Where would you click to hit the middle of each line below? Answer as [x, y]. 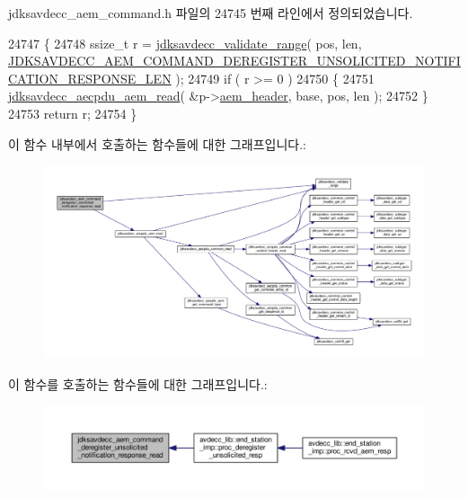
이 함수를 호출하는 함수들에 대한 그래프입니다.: [138, 383]
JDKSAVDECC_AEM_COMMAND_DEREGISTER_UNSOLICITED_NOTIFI [234, 61]
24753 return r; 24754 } [73, 113]
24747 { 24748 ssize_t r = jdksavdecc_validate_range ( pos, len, [185, 43]
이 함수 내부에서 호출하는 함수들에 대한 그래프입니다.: [157, 143]
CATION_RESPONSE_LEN [90, 78]
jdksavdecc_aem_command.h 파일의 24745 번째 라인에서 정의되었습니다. [211, 13]
